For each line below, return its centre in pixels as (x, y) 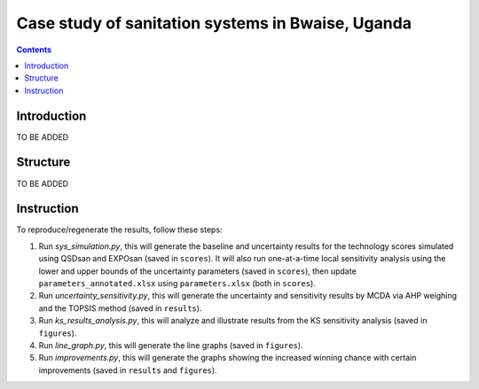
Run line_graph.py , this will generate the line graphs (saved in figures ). (171, 345)
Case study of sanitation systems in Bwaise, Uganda (214, 23)
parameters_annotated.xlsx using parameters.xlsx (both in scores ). (177, 283)
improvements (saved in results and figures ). (128, 370)
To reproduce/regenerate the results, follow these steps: (119, 230)
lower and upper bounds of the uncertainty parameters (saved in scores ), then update (197, 271)
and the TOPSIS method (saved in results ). (120, 308)
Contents (34, 50)
